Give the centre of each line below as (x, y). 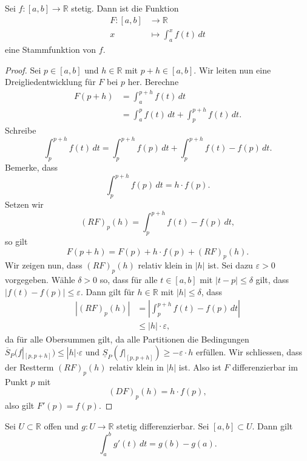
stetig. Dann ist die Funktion (125, 8)
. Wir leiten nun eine (232, 70)
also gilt (20, 405)
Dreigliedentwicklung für (50, 82)
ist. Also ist (200, 367)
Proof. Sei (23, 70)
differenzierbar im (265, 367)
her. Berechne (153, 82)
